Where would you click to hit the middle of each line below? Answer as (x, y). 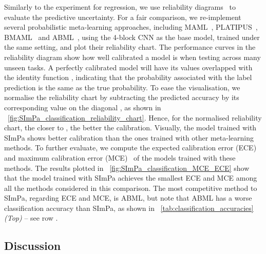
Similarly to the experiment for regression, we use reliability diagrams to (120, 7)
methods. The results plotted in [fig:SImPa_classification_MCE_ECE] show (127, 168)
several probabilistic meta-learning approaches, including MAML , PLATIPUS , (131, 27)
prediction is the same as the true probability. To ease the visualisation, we (122, 87)
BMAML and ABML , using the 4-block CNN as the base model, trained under (132, 37)
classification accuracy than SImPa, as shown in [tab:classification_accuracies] (129, 208)
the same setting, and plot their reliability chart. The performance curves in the (130, 47)
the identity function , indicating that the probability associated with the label (128, 77)
